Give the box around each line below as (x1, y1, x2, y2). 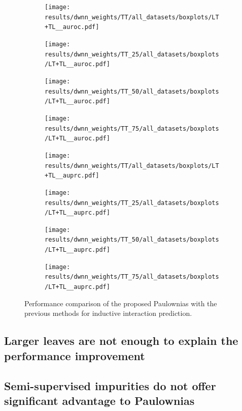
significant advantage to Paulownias (4, 392, 195, 408)
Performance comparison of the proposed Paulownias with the (24, 298, 217, 308)
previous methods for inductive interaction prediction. (24, 308, 192, 318)
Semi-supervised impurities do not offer (4, 377, 216, 393)
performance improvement (4, 347, 145, 363)
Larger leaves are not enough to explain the (4, 333, 238, 348)
